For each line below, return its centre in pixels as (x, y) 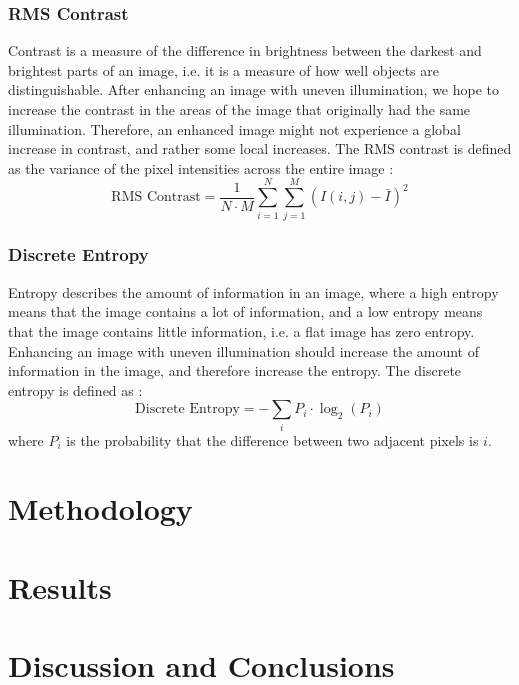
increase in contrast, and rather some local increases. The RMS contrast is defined (260, 148)
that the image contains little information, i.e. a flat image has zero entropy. (241, 330)
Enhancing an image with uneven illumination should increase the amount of (243, 350)
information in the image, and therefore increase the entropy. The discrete (235, 370)
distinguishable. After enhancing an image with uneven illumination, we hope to (254, 89)
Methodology (100, 508)
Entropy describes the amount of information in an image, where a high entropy (253, 291)
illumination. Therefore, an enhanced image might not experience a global (234, 128)
